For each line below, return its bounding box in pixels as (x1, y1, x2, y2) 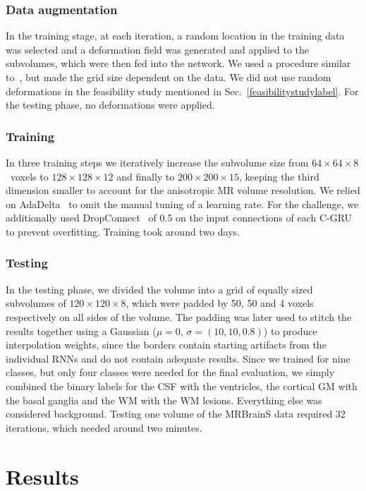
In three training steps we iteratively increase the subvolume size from (6, 155, 309, 169)
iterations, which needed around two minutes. (6, 420, 202, 435)
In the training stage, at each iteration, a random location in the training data (6, 28, 345, 43)
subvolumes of (6, 296, 66, 310)
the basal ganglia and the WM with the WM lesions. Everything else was (6, 392, 322, 407)
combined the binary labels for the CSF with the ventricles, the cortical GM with (6, 378, 358, 393)
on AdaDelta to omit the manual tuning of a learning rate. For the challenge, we (6, 196, 359, 211)
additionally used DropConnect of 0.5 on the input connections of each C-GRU (6, 210, 353, 225)
